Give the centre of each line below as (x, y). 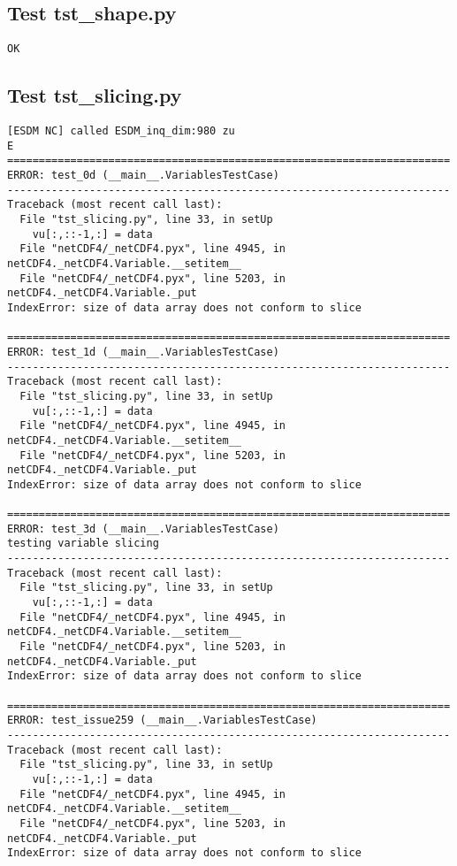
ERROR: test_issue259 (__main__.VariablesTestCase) (162, 720)
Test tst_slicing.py (95, 95)
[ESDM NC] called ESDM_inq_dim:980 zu (121, 131)
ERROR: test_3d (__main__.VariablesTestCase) (143, 529)
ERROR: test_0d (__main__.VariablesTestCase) (143, 176)
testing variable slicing (83, 544)
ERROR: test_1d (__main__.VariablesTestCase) (143, 352)
